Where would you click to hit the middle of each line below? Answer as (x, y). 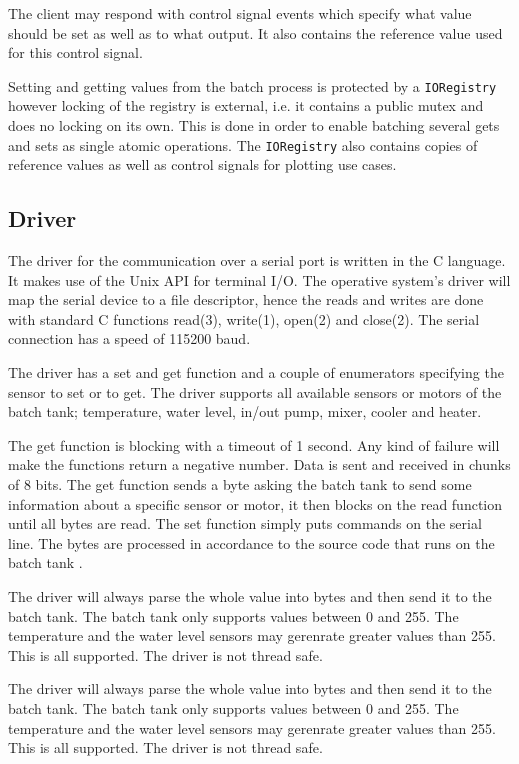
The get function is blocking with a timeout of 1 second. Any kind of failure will (254, 444)
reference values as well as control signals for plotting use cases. (202, 164)
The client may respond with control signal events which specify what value (240, 13)
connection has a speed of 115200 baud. (129, 338)
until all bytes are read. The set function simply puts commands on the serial (245, 523)
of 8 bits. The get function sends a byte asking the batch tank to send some (240, 484)
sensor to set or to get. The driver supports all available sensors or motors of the (255, 391)
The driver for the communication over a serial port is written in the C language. (257, 260)
